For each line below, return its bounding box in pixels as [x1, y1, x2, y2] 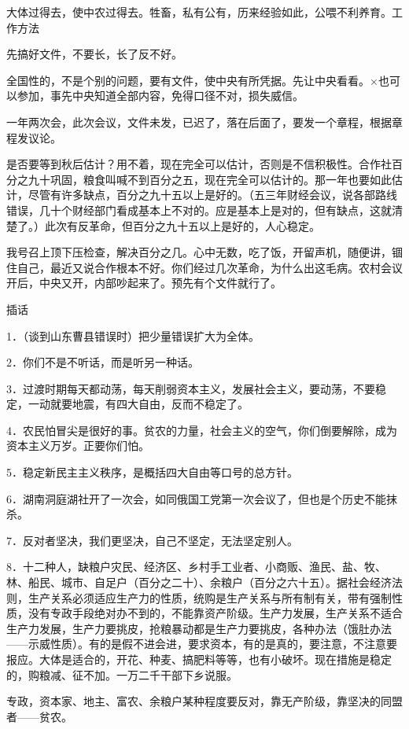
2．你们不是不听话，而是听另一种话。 [6, 354, 199, 370]
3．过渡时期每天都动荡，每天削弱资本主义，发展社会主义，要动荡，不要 [6, 380, 375, 396]
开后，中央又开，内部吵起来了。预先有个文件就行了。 [6, 274, 282, 291]
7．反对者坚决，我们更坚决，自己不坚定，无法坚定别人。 [6, 532, 298, 548]
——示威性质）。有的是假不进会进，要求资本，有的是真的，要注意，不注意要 [6, 635, 397, 652]
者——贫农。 [6, 708, 72, 724]
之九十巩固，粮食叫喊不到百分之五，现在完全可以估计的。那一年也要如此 [17, 171, 392, 187]
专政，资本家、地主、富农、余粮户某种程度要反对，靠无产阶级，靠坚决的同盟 [6, 693, 403, 709]
